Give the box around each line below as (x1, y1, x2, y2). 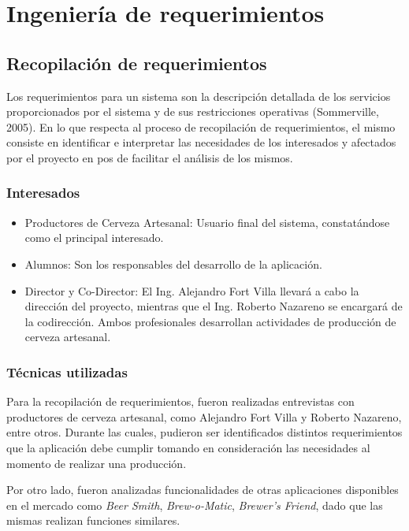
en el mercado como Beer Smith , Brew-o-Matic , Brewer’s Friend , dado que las (6, 496, 383, 513)
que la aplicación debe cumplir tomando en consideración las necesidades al (6, 439, 370, 455)
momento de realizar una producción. (6, 455, 187, 471)
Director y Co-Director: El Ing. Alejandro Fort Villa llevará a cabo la (24, 282, 359, 299)
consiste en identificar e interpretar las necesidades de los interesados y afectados (6, 134, 396, 150)
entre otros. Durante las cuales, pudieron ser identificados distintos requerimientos (6, 424, 403, 440)
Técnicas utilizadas (6, 362, 128, 381)
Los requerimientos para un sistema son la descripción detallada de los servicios (6, 87, 391, 104)
